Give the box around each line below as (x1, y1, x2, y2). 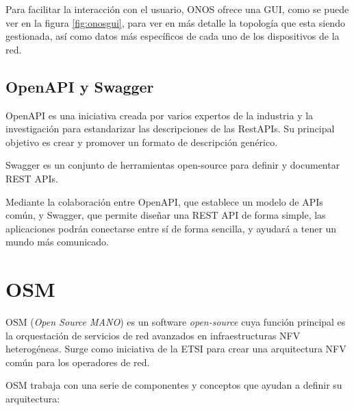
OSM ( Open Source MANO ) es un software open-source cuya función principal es (5, 315, 346, 329)
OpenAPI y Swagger (5, 75, 154, 97)
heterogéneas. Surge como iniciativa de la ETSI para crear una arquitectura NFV (5, 341, 346, 356)
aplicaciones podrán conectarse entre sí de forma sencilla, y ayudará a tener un (5, 221, 337, 235)
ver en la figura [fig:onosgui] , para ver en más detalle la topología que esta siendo (5, 15, 345, 29)
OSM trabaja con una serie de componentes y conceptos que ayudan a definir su (5, 378, 342, 392)
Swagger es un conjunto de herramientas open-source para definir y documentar (5, 158, 340, 172)
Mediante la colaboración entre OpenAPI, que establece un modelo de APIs (5, 194, 323, 208)
